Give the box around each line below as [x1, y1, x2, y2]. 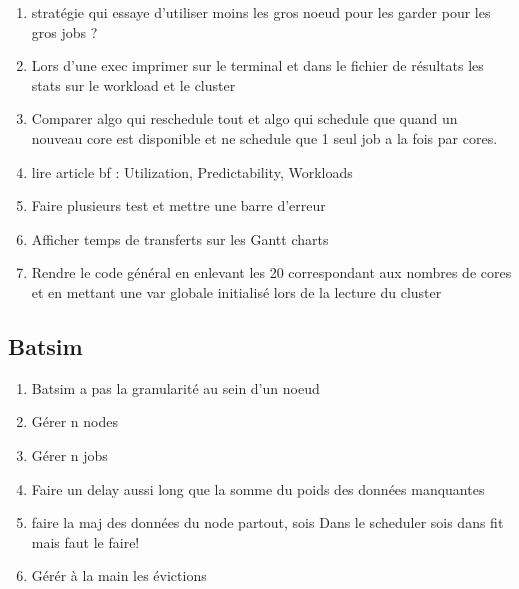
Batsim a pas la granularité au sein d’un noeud [31, 377, 320, 398]
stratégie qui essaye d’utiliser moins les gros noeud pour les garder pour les [31, 2, 491, 22]
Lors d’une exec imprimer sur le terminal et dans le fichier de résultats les [31, 55, 484, 76]
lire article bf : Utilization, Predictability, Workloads [31, 161, 353, 182]
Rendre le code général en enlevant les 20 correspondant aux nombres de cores [31, 262, 512, 283]
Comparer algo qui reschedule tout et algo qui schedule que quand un [31, 108, 458, 129]
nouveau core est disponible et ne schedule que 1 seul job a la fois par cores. [31, 127, 498, 148]
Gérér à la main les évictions [31, 565, 207, 586]
